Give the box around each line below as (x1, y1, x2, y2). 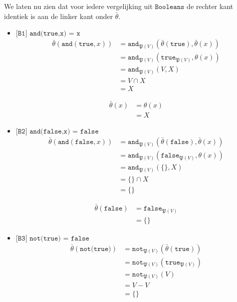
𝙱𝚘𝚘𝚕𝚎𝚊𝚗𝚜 (155, 3, 184, 10)
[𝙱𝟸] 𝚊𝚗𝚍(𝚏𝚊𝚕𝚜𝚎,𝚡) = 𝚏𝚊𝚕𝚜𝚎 (16, 128, 99, 135)
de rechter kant (186, 1, 233, 11)
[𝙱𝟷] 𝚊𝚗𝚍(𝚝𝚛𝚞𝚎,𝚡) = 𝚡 (16, 30, 81, 37)
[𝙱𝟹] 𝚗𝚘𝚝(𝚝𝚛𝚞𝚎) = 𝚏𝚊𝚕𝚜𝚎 (16, 234, 90, 242)
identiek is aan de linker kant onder (4, 10, 113, 21)
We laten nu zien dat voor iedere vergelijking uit (4, 1, 153, 11)
